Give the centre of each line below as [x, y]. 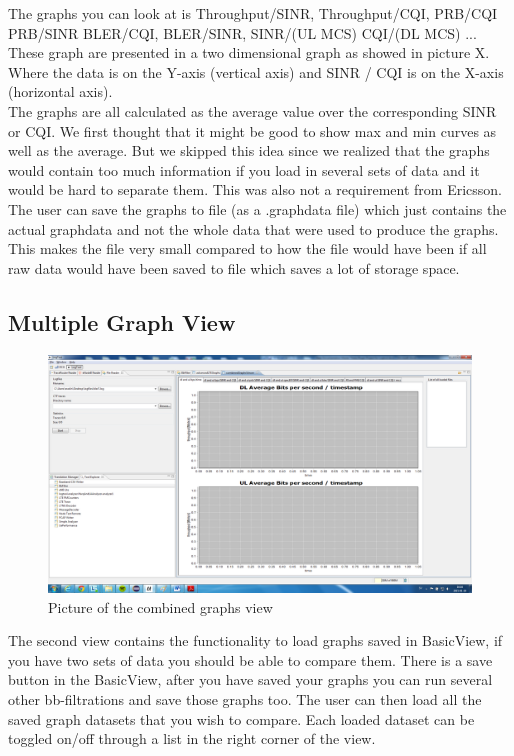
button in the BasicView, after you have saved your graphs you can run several [250, 679]
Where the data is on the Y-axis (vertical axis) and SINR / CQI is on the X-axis [256, 71]
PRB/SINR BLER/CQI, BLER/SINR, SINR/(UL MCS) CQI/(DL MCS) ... [242, 32]
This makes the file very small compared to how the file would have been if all [247, 248]
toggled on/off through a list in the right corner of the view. [192, 738]
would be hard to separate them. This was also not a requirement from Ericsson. [255, 189]
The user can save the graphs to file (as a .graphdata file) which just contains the [257, 208]
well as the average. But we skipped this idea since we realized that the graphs [249, 150]
